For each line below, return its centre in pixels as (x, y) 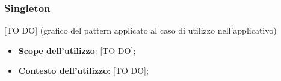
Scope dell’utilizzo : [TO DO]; (77, 50)
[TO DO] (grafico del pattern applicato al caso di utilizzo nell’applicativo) (140, 30)
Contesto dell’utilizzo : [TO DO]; (83, 70)
